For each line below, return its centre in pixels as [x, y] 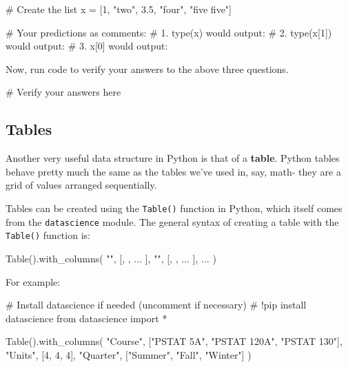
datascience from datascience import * [86, 318]
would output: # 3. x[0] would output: [87, 46]
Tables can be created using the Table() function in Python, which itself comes [174, 208]
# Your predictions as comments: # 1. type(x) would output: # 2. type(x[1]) [169, 32]
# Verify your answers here [63, 92]
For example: [33, 281]
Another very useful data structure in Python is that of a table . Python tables [173, 158]
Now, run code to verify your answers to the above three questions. [147, 69]
